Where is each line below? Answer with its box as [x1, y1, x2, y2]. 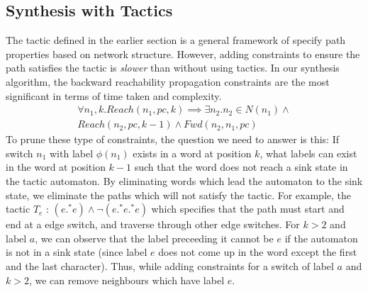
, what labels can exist [260, 145, 357, 160]
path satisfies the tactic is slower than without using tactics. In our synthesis [6, 60, 340, 75]
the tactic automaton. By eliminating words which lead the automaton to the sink [6, 174, 363, 189]
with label [49, 145, 94, 160]
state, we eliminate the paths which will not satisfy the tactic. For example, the [6, 187, 352, 202]
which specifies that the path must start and [151, 201, 345, 216]
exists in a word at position [133, 145, 252, 160]
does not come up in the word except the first [158, 245, 357, 259]
